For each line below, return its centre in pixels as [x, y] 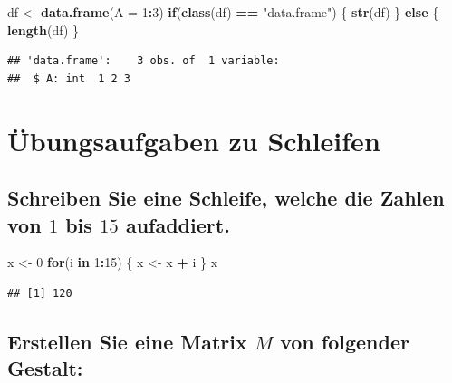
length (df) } [43, 29]
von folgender [345, 341]
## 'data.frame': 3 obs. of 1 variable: [144, 61]
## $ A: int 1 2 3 [69, 78]
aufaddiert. [178, 224]
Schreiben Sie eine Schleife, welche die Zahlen [226, 198]
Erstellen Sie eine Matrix [127, 341]
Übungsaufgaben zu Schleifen [194, 140]
